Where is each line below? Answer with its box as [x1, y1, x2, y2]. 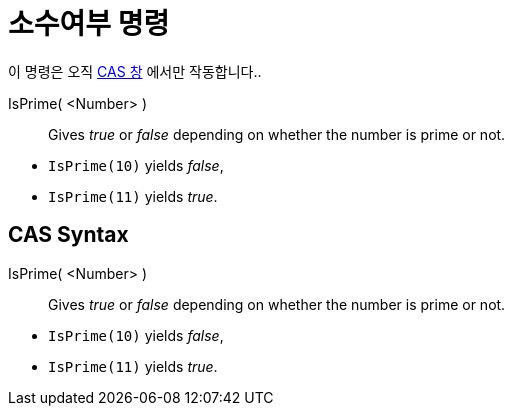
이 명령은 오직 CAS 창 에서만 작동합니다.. [8, 62, 262, 80]
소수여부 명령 [8, 7, 170, 41]
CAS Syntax [8, 222, 129, 248]
